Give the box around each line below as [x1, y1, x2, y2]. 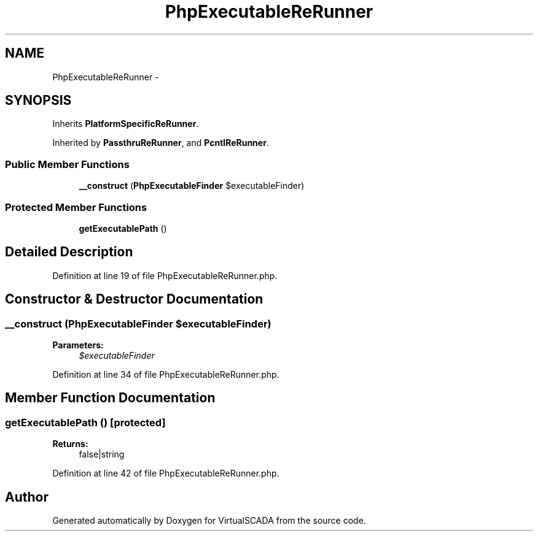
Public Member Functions [5, 158, 130, 170]
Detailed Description [5, 244, 133, 260]
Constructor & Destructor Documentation [5, 291, 263, 307]
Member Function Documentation [5, 390, 216, 406]
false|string [79, 449, 125, 460]
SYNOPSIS [5, 93, 72, 109]
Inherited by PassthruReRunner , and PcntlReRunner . [52, 137, 269, 148]
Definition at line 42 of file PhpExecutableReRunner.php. [52, 468, 279, 479]
